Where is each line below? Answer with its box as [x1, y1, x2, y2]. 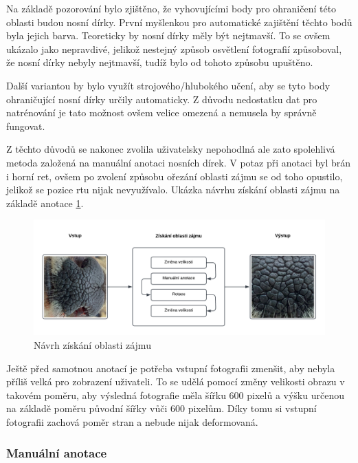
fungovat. [6, 118, 45, 133]
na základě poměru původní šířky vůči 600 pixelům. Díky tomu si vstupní [6, 401, 317, 416]
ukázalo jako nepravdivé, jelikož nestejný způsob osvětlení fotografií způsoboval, [6, 41, 342, 56]
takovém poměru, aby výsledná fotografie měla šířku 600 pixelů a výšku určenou [6, 387, 344, 402]
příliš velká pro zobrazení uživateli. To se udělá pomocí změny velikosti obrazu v [6, 374, 345, 389]
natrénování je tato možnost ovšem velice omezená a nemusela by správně [6, 105, 317, 120]
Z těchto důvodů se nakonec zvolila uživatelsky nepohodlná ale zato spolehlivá [6, 142, 335, 156]
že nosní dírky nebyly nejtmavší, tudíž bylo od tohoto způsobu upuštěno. [6, 55, 313, 69]
